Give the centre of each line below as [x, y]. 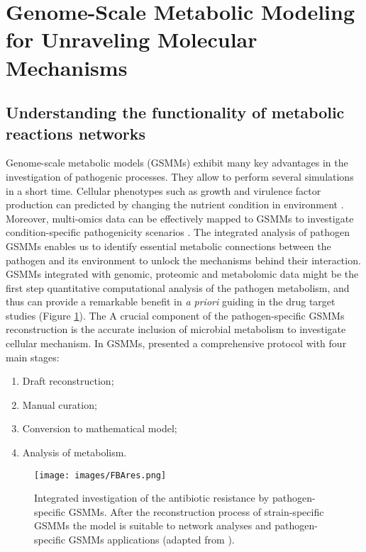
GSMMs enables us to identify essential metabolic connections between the [168, 246]
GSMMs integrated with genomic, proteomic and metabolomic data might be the [182, 274]
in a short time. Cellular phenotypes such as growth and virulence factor [163, 190]
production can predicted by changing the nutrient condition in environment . [175, 204]
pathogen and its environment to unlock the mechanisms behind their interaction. [183, 260]
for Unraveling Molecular [132, 39]
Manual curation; [60, 404]
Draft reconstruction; [68, 381]
